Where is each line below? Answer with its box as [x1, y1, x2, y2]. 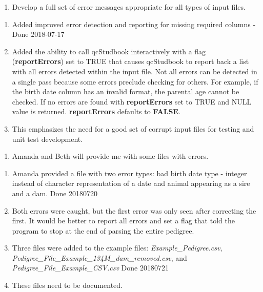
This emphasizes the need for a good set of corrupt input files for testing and [12, 123, 254, 134]
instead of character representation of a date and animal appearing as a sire [12, 178, 250, 189]
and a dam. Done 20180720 [12, 187, 98, 198]
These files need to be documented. [12, 280, 123, 290]
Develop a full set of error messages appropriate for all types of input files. [12, 2, 246, 12]
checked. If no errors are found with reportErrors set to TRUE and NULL [12, 96, 252, 107]
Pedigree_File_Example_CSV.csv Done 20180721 [12, 262, 169, 273]
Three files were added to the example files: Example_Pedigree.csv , [12, 242, 222, 253]
